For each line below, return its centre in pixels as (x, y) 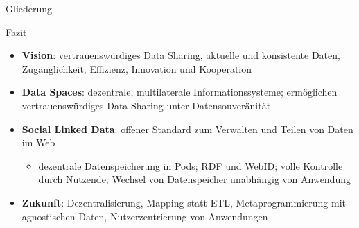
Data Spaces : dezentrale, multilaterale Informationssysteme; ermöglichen (179, 92)
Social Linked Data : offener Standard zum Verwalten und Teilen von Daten (187, 129)
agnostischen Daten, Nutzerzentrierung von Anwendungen (145, 216)
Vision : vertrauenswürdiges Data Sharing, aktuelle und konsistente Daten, (181, 55)
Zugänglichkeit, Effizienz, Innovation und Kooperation (137, 68)
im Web (38, 142)
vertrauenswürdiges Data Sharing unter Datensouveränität (146, 105)
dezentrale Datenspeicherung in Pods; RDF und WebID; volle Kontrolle (191, 165)
